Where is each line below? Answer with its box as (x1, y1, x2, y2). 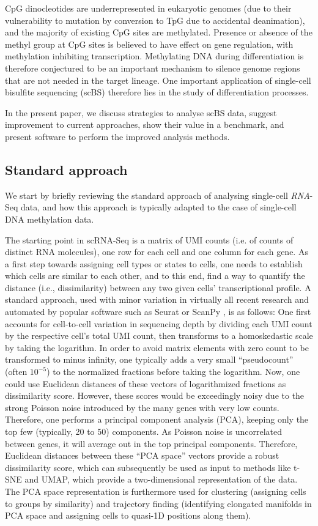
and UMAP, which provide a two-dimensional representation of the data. (24, 473, 298, 486)
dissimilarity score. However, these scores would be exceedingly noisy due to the (5, 389, 305, 402)
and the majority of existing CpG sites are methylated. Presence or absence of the (5, 26, 312, 39)
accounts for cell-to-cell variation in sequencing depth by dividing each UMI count (5, 317, 312, 330)
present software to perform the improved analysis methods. (5, 130, 230, 143)
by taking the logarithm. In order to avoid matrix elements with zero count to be (5, 341, 309, 354)
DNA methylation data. (5, 212, 94, 225)
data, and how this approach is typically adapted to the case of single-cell (21, 201, 297, 213)
